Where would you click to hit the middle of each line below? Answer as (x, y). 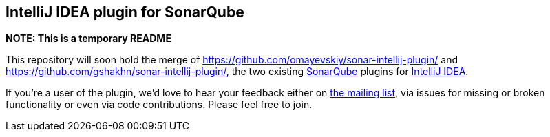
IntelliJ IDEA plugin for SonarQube (125, 12)
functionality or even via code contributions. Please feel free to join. (159, 105)
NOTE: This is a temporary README (88, 39)
